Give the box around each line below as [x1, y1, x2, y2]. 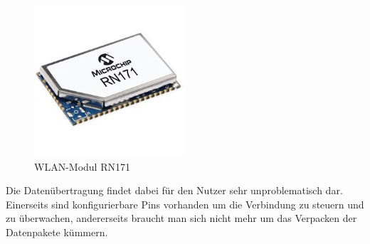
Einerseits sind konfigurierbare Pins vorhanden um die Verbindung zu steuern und [6, 196, 364, 211]
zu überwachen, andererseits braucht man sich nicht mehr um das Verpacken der [6, 211, 357, 226]
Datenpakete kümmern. [6, 224, 108, 239]
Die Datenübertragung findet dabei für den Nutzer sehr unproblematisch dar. [6, 183, 343, 198]
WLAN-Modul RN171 [34, 159, 130, 174]
